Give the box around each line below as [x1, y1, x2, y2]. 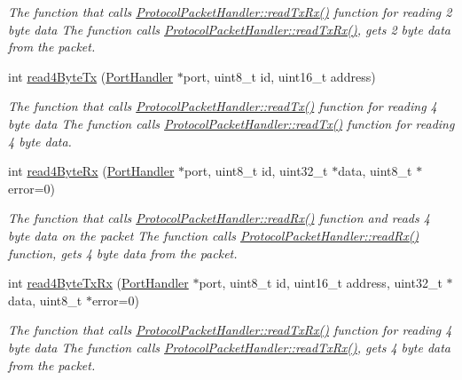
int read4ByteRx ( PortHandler [8, 162, 175, 180]
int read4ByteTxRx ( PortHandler [8, 273, 189, 292]
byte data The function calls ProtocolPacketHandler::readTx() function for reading [8, 114, 455, 132]
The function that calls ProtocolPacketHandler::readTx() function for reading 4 [8, 97, 437, 115]
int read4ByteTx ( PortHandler [8, 67, 174, 85]
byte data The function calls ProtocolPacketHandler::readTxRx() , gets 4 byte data [8, 337, 451, 356]
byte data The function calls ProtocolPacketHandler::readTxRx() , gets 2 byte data [8, 20, 451, 38]
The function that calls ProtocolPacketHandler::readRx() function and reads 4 [8, 209, 430, 227]
